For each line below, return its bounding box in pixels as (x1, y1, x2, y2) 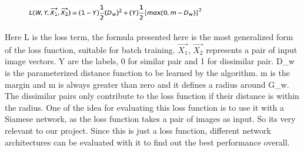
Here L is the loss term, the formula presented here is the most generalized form (5, 31, 293, 43)
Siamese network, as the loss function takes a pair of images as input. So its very (5, 113, 296, 125)
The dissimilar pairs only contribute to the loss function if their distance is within (5, 90, 299, 102)
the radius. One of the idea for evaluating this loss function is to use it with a (5, 101, 284, 113)
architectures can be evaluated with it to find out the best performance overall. (5, 136, 290, 148)
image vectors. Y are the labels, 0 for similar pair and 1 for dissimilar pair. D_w (5, 55, 295, 67)
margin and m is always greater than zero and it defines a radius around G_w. (5, 78, 289, 90)
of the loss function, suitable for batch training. (5, 43, 175, 55)
